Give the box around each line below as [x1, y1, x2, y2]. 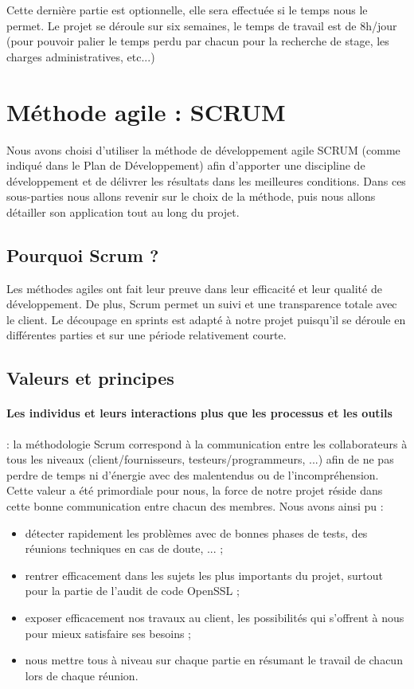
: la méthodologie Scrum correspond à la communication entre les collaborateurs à [6, 435, 408, 452]
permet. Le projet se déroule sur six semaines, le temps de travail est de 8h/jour [6, 17, 397, 33]
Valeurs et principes [6, 366, 174, 390]
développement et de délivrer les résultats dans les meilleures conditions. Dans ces [6, 172, 406, 189]
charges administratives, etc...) [6, 48, 155, 65]
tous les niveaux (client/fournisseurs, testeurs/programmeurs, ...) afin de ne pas [6, 451, 394, 468]
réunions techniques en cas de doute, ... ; [25, 540, 224, 557]
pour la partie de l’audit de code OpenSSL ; [25, 582, 240, 599]
